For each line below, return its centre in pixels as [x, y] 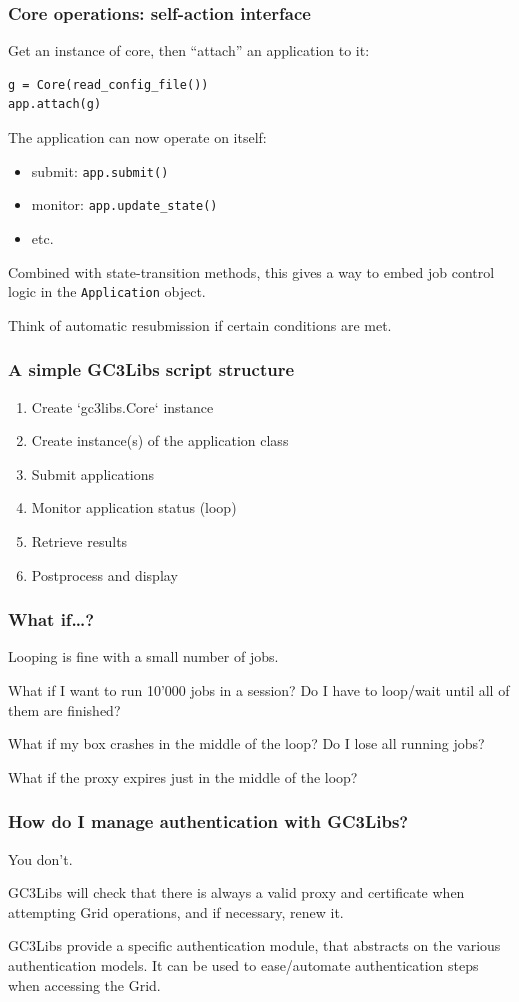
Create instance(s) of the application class [160, 440]
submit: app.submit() [100, 170]
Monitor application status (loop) [134, 507]
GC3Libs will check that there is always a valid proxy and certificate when [236, 892]
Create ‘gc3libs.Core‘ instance [122, 406]
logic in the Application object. [107, 291]
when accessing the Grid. [84, 984]
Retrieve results [79, 540]
